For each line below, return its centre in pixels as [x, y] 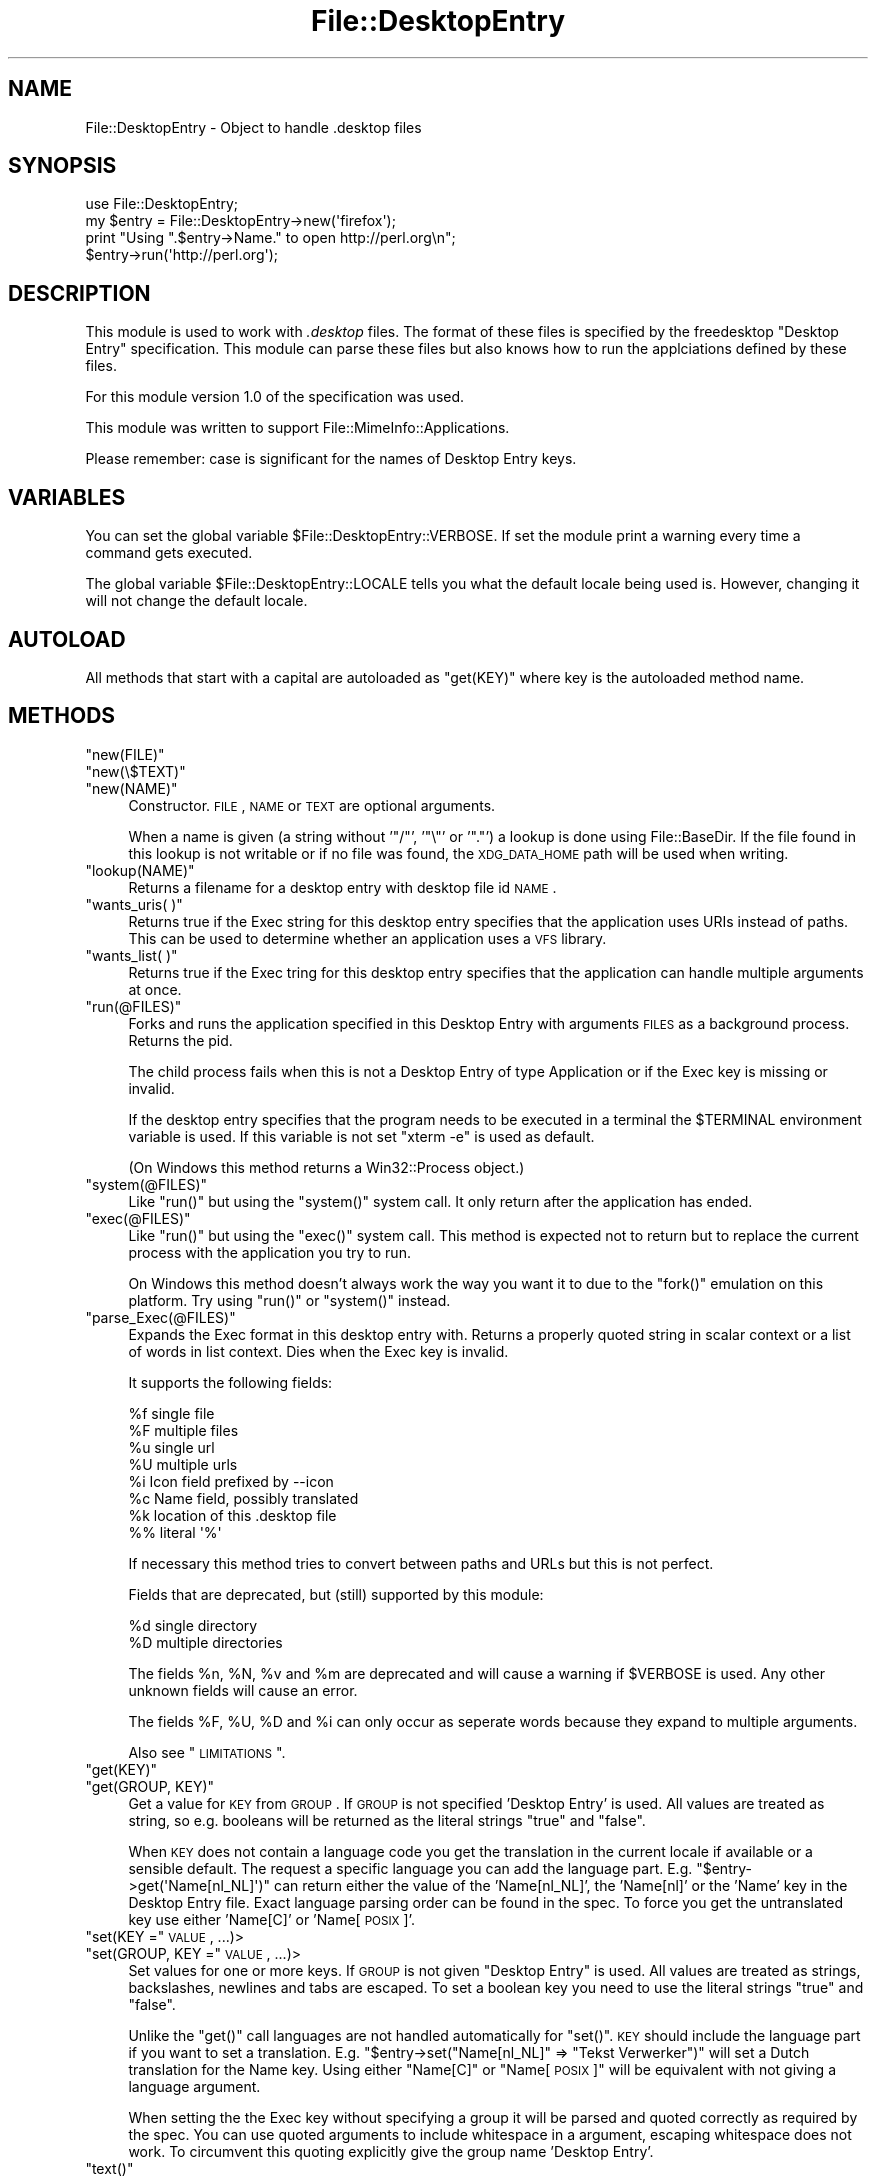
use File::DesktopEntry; [162, 204]
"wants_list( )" [131, 955]
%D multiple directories [205, 1642]
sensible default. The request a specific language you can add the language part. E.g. [410, 1868]
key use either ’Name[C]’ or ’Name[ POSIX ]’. [271, 1919]
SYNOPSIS [62, 166]
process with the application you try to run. [269, 1252]
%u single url [171, 1447]
